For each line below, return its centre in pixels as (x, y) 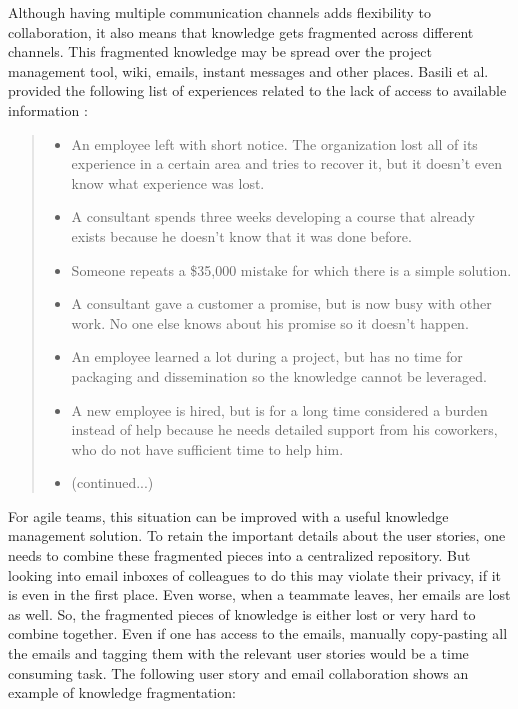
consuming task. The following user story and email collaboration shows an (238, 672)
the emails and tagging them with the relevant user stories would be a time (238, 653)
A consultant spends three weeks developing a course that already (273, 216)
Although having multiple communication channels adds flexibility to (219, 12)
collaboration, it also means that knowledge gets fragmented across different (241, 31)
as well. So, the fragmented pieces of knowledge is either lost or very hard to (242, 613)
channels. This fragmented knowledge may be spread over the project (220, 51)
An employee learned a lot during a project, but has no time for (267, 356)
